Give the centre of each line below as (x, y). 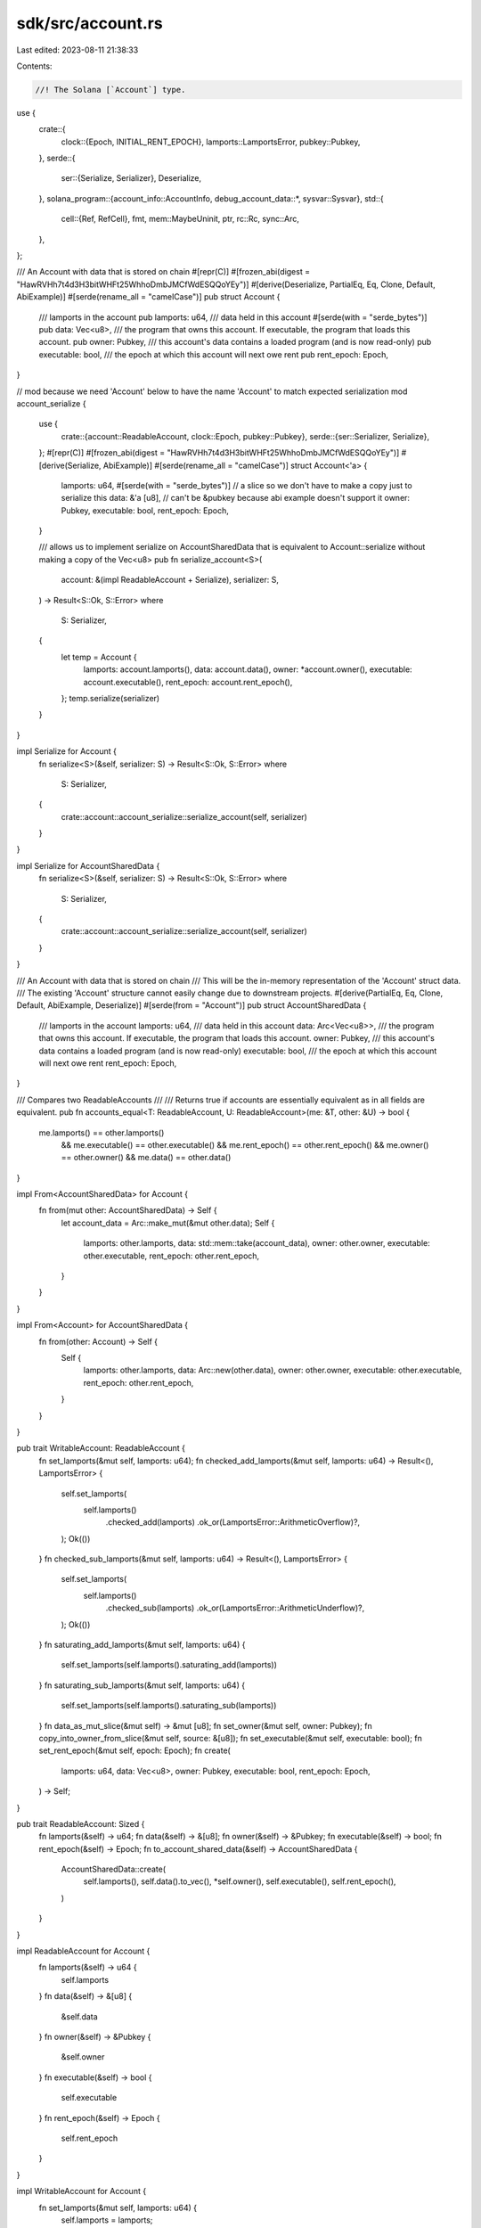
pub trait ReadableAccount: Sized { (81, 1823)
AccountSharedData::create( (114, 1869)
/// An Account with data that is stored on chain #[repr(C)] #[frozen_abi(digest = (163, 272)
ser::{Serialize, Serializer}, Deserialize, (131, 178)
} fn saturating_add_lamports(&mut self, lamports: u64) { (142, 1645)
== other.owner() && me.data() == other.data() (146, 1158)
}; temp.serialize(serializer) (110, 698)
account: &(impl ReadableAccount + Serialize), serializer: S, (170, 580)
